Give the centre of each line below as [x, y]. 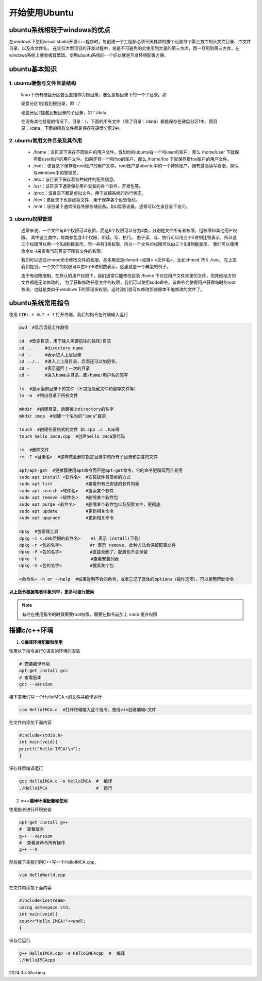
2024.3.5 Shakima [27, 973]
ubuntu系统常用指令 [39, 303]
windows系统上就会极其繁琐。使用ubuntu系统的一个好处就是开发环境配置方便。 [89, 55]
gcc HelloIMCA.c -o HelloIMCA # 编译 [66, 781]
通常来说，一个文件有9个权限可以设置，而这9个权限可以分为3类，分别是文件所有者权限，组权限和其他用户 [127, 230]
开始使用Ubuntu [41, 13]
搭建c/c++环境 [31, 630]
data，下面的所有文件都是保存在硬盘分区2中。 [77, 128]
